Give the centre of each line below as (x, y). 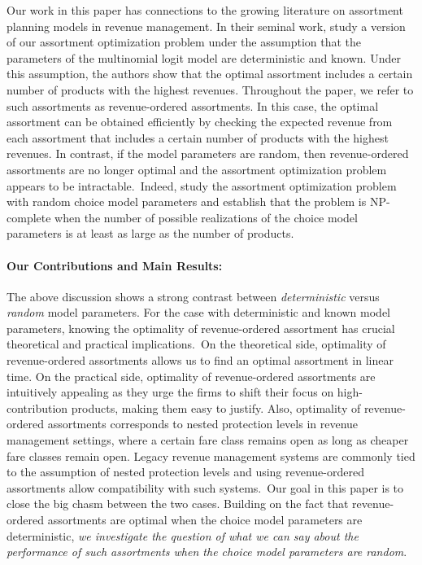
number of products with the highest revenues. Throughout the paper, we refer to (210, 89)
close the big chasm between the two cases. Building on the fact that (178, 504)
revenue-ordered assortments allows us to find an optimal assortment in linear (200, 360)
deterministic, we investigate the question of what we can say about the (183, 535)
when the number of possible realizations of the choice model (206, 217)
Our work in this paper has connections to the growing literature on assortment (205, 10)
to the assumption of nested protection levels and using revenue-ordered (185, 472)
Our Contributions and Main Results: (115, 265)
